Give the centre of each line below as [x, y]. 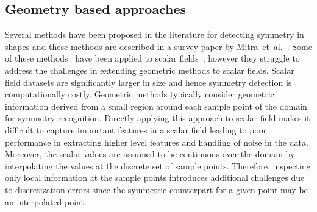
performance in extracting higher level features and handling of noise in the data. [157, 142]
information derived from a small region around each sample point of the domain [156, 106]
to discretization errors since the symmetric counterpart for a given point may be [156, 189]
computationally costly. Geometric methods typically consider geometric [140, 94]
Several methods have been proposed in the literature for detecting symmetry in [155, 34]
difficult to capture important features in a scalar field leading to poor [136, 129]
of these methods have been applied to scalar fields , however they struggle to [152, 58]
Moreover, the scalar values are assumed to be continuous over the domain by [150, 154]
